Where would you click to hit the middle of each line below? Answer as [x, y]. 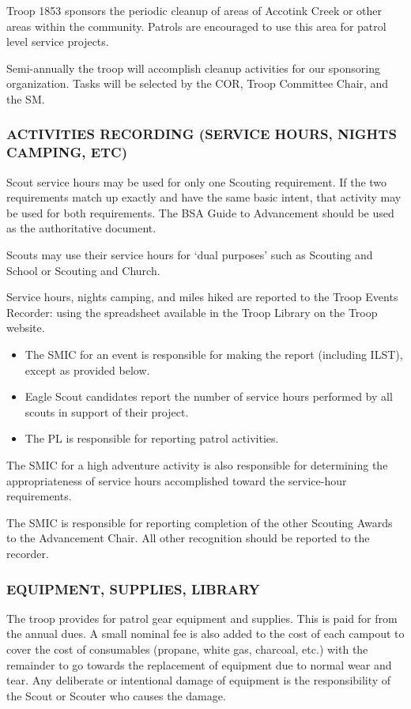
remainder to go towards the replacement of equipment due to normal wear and [199, 664]
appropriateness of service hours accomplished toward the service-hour [177, 480]
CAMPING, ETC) [67, 152]
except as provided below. [87, 370]
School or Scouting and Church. [83, 270]
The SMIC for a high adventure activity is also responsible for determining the [197, 465]
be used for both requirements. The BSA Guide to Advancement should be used [200, 212]
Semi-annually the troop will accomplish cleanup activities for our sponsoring [194, 68]
